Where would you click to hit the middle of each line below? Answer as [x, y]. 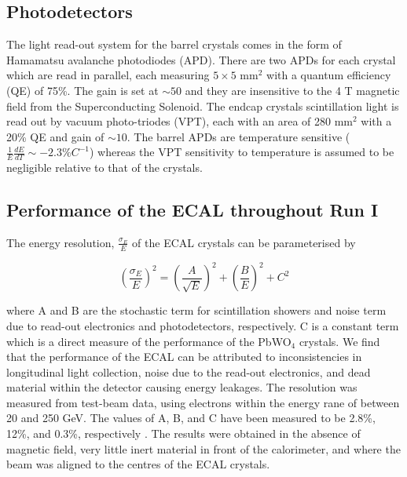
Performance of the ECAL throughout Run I [192, 210]
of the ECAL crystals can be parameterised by [244, 242]
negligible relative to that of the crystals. [104, 167]
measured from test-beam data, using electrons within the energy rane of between [203, 402]
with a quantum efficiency [329, 75]
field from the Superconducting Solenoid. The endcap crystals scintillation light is [203, 106]
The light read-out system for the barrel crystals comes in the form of [174, 44]
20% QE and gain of [55, 136]
